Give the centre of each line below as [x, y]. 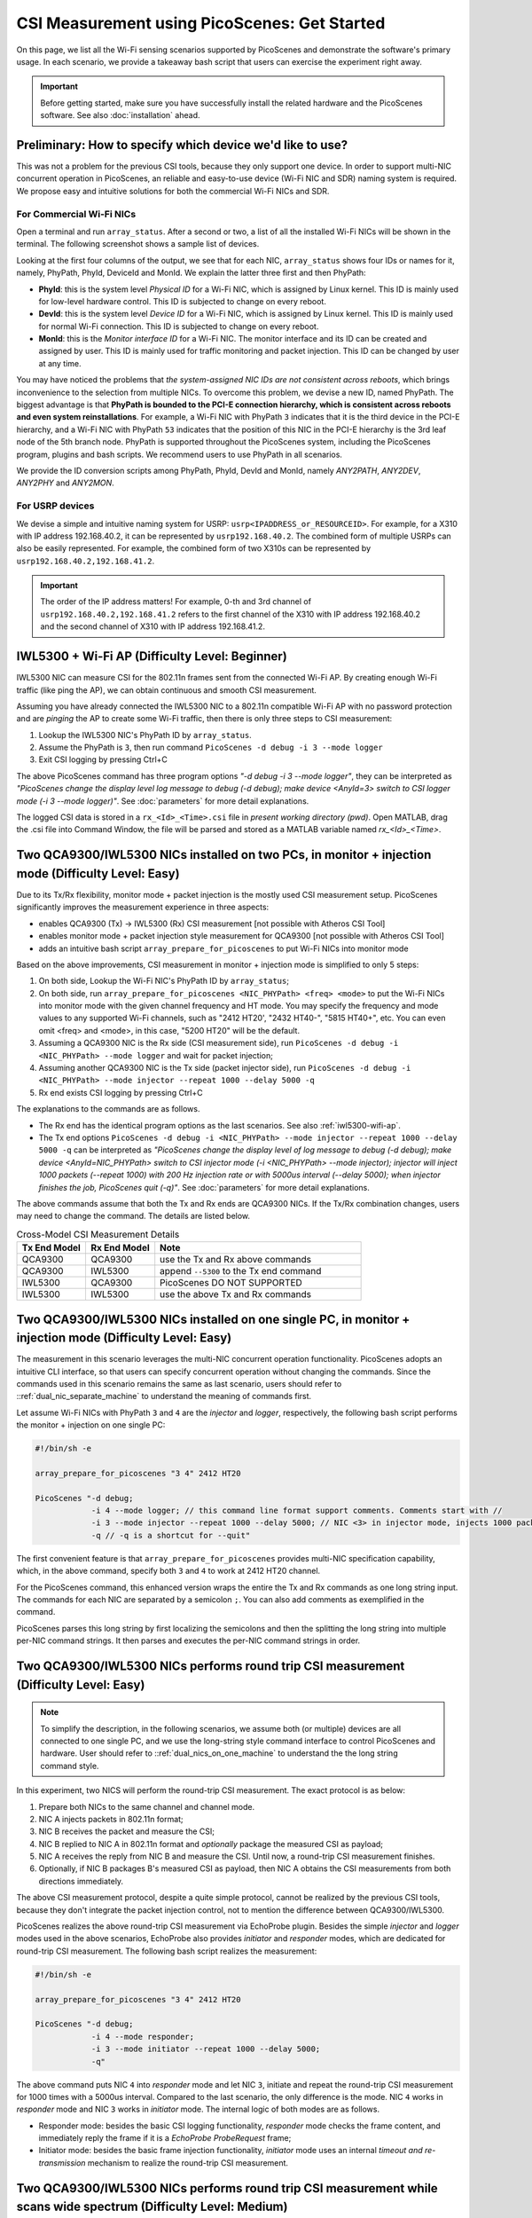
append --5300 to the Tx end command [241, 1271]
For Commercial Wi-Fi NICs [76, 214]
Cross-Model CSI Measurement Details [98, 1234]
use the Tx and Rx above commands [236, 1260]
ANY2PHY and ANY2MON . [65, 483]
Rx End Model [120, 1248]
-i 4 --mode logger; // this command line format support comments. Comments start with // [297, 1511]
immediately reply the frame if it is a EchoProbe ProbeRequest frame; [165, 2138]
